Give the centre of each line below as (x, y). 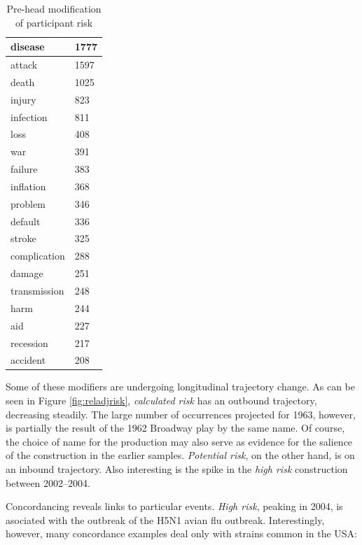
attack (24, 65)
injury (23, 99)
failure (24, 169)
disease (28, 47)
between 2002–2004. (48, 482)
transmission (37, 290)
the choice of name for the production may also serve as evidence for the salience (179, 441)
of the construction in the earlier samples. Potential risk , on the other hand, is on (180, 455)
